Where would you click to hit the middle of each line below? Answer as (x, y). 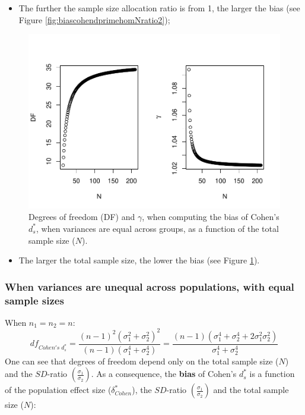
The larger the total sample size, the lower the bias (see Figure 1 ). (139, 260)
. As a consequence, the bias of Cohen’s (164, 374)
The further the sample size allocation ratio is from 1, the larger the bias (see (159, 8)
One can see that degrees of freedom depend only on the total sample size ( (142, 361)
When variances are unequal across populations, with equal (150, 286)
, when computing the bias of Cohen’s (211, 217)
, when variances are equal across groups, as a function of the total (157, 228)
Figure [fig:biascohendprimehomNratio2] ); (94, 19)
